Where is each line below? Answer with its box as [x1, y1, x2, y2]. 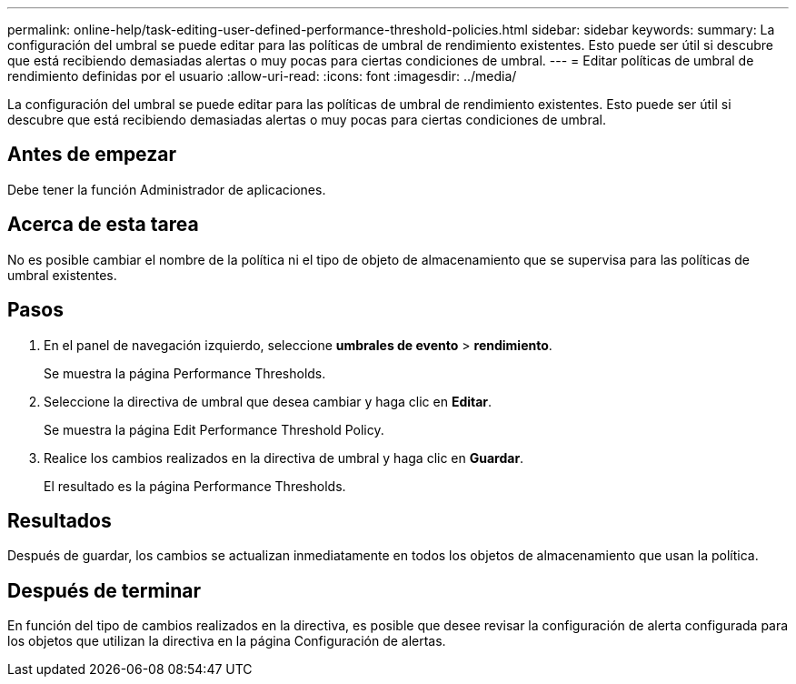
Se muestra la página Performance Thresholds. [44, 365, 326, 381]
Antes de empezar [7, 143, 176, 166]
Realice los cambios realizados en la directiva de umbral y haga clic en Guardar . [44, 449, 524, 466]
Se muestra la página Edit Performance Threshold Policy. [44, 421, 384, 438]
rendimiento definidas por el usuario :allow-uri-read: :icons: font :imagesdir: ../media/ [7, 68, 517, 84]
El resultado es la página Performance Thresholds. [44, 478, 346, 494]
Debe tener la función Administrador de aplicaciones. [7, 181, 326, 197]
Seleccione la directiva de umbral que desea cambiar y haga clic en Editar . [44, 393, 493, 409]
